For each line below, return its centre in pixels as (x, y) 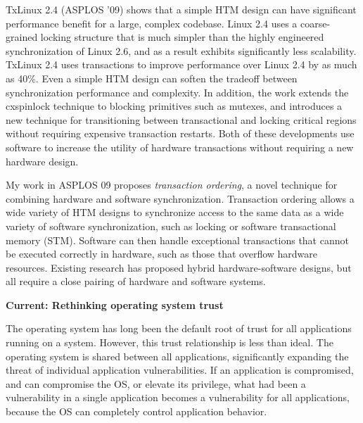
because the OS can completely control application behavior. (136, 411)
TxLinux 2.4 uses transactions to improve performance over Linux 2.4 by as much (181, 64)
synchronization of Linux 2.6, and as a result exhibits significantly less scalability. (181, 50)
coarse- (316, 23)
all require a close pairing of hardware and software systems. (136, 281)
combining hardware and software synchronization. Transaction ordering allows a (180, 198)
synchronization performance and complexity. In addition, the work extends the (177, 92)
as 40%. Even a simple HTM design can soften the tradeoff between (152, 78)
